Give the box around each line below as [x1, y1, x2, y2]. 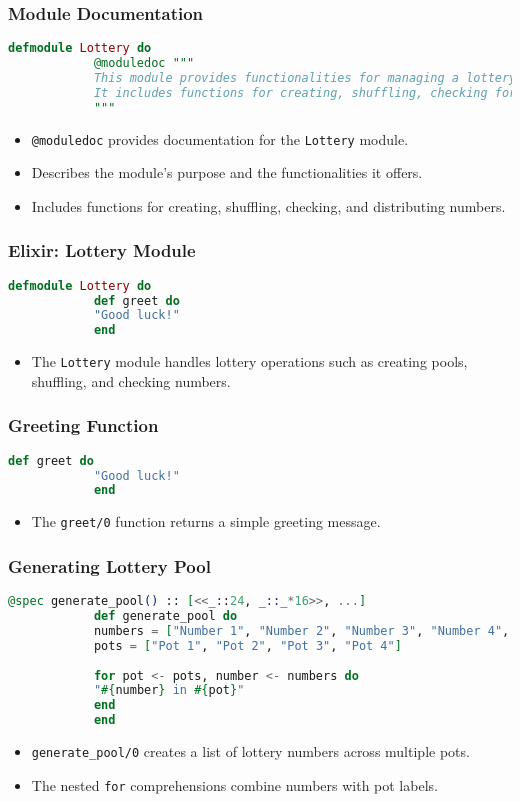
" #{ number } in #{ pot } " [93, 683, 245, 698]
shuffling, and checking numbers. [31, 370, 231, 391]
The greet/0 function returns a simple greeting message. [31, 511, 381, 532]
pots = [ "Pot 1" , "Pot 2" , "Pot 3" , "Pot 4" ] [93, 638, 402, 653]
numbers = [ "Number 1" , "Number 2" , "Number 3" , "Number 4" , [93, 623, 510, 638]
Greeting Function [8, 413, 159, 438]
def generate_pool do [93, 609, 238, 623]
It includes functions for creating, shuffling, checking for [93, 85, 517, 100]
